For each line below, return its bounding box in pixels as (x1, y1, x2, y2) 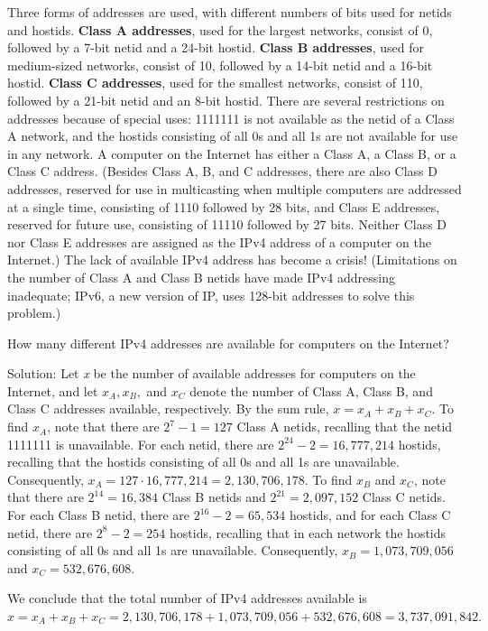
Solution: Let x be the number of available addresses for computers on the (7, 364, 416, 383)
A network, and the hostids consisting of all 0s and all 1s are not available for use (7, 126, 458, 145)
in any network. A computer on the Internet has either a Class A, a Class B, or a (7, 144, 456, 162)
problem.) (7, 303, 61, 322)
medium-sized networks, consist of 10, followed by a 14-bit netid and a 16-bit (7, 55, 433, 74)
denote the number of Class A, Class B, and (189, 381, 433, 400)
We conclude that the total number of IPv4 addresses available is (7, 589, 367, 608)
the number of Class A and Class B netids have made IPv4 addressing (7, 267, 395, 286)
